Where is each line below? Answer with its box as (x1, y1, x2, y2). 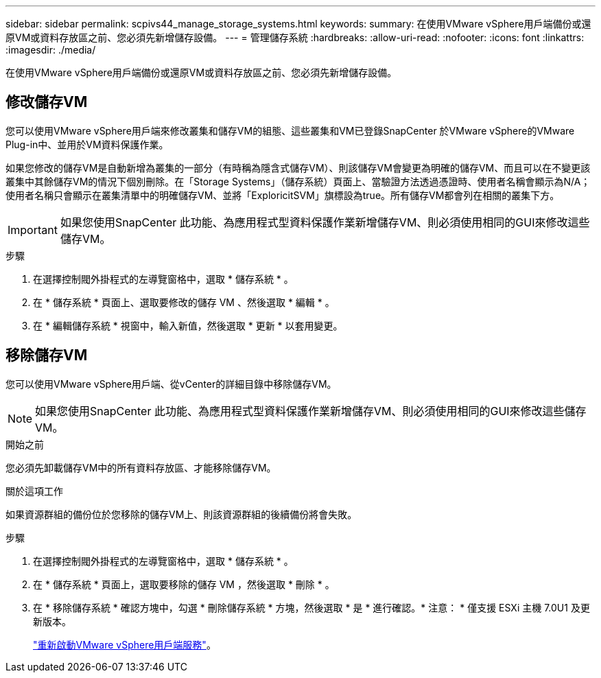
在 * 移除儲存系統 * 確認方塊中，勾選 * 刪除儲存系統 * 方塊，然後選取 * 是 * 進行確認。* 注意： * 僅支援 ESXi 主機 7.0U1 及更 (33, 601, 590, 613)
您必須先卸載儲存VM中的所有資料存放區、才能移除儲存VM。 (5, 461, 276, 474)
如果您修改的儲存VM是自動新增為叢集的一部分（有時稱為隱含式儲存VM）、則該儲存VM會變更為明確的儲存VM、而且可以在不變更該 (5, 161, 591, 174)
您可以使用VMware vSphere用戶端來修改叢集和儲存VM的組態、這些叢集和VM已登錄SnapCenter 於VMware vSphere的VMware (5, 124, 575, 137)
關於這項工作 (5, 484, 63, 497)
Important (8, 222, 58, 237)
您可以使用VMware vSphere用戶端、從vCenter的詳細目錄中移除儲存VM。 (5, 377, 337, 390)
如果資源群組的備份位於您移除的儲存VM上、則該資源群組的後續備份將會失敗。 (5, 508, 357, 520)
